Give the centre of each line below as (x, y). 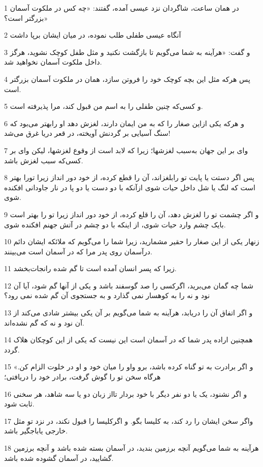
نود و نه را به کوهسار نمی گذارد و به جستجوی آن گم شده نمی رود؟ (107, 295)
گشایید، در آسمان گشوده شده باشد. (59, 458)
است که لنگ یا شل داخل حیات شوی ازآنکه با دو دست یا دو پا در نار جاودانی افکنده (130, 187)
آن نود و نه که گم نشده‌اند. (44, 322)
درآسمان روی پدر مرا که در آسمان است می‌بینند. (78, 251)
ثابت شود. (19, 404)
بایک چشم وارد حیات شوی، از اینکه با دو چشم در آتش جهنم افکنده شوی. (115, 224)
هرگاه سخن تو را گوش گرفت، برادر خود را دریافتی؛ (83, 377)
